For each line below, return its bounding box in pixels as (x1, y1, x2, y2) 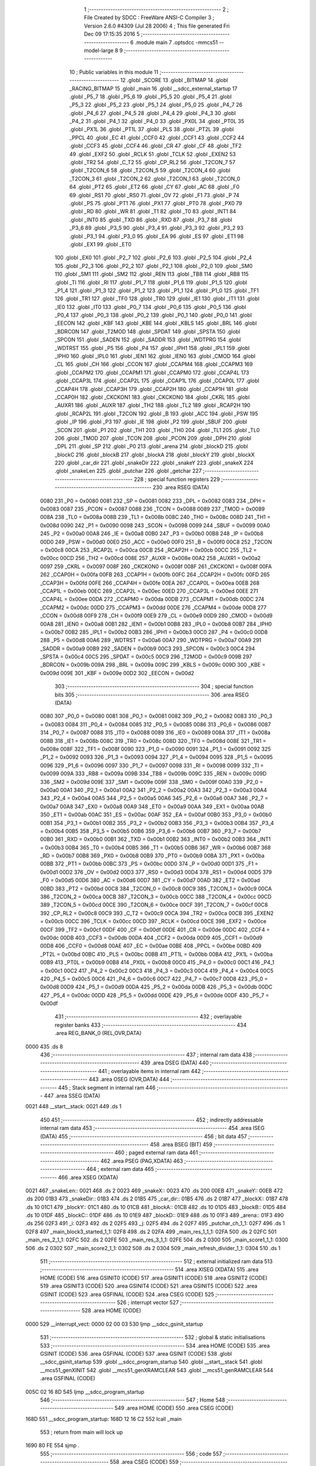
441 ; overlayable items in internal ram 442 (98, 1067, 201, 1074)
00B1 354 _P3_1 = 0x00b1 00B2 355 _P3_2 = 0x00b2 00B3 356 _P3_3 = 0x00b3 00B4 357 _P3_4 (40, 819, 274, 826)
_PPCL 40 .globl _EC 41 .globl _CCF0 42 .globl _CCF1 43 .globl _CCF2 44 (69, 134, 245, 141)
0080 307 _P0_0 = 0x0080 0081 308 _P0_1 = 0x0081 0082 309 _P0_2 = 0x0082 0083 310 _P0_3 (40, 712, 273, 720)
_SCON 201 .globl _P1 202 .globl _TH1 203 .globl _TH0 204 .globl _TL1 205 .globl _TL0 (54, 426, 260, 433)
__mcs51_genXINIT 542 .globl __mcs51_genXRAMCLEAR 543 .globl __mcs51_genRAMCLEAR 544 (40, 1366, 273, 1373)
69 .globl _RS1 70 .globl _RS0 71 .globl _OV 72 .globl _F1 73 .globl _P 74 (69, 191, 239, 199)
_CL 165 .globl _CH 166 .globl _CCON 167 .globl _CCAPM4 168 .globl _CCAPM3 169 (54, 361, 253, 368)
